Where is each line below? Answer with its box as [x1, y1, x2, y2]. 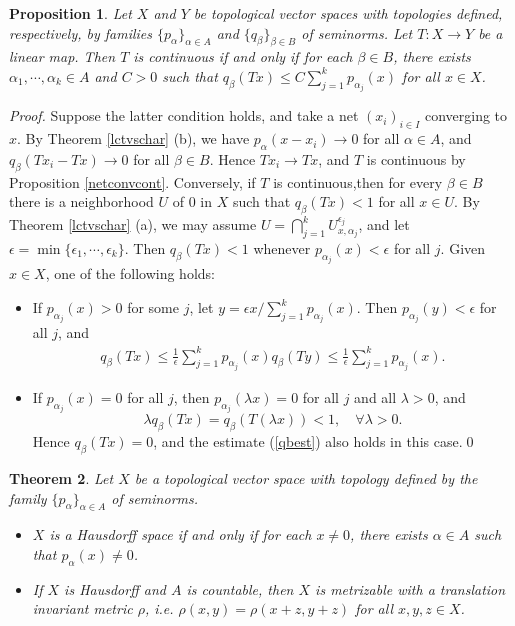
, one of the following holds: [45, 263, 215, 284]
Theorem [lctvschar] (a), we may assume [9, 214, 257, 235]
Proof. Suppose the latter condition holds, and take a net [9, 105, 359, 126]
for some [127, 297, 179, 318]
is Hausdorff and [64, 578, 166, 599]
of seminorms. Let [301, 22, 413, 43]
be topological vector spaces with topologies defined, [193, 3, 503, 23]
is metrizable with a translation [315, 578, 506, 599]
